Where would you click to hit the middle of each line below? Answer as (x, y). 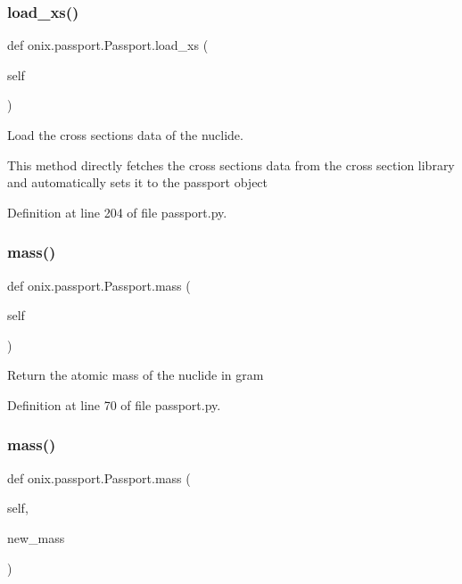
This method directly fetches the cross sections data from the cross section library (231, 165)
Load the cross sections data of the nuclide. (125, 135)
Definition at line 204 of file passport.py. (117, 212)
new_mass (36, 537)
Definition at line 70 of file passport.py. (114, 404)
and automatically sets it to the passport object (138, 182)
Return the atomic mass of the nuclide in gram (136, 375)
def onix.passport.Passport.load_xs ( (108, 45)
